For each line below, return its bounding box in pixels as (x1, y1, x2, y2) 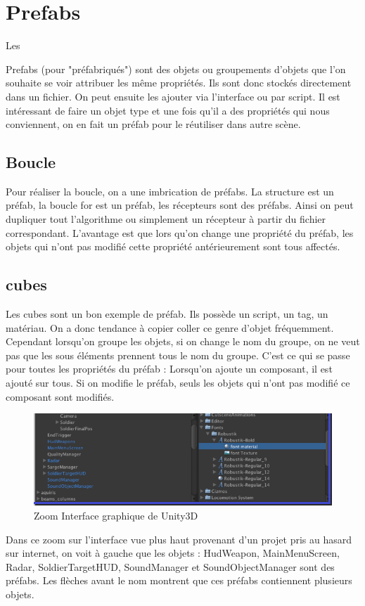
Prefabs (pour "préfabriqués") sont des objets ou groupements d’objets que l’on (6, 61, 346, 76)
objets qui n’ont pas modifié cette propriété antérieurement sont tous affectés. (6, 239, 340, 254)
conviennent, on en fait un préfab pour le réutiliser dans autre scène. (6, 117, 301, 131)
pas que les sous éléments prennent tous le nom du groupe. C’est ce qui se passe (6, 347, 350, 362)
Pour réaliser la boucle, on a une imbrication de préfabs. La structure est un (6, 183, 334, 198)
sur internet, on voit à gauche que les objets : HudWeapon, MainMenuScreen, (6, 546, 340, 560)
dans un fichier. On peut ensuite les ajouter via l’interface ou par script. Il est (6, 89, 340, 103)
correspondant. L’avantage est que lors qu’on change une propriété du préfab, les (6, 225, 354, 240)
